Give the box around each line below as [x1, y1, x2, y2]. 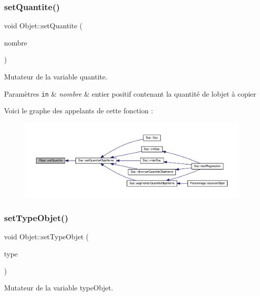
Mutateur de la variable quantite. [4, 71, 107, 81]
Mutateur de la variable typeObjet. [4, 282, 114, 293]
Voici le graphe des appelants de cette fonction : [4, 105, 153, 116]
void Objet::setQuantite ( [4, 20, 83, 31]
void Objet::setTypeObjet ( [4, 231, 89, 242]
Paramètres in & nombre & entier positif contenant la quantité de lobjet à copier [4, 88, 256, 99]
